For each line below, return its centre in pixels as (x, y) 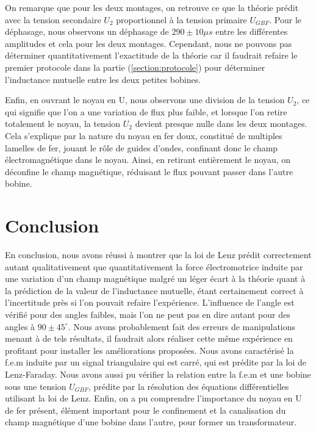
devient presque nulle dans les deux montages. (221, 124)
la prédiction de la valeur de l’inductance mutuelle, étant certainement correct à (154, 290)
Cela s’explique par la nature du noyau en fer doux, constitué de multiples (144, 135)
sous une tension (36, 386)
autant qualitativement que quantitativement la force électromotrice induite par (154, 266)
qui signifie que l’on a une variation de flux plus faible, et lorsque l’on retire (146, 111)
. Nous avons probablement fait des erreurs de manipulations (182, 326)
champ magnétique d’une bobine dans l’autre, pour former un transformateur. (151, 422)
